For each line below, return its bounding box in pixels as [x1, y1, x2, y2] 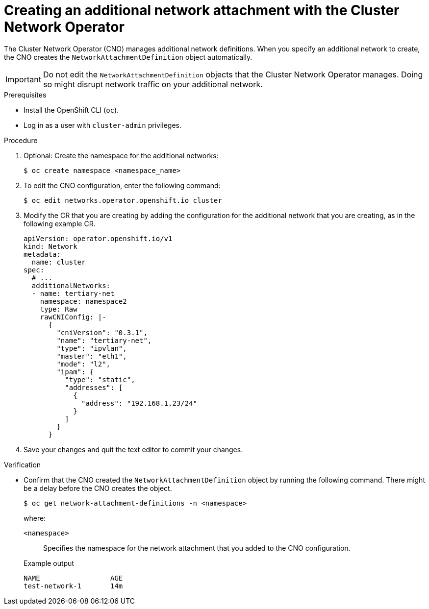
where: [24, 513, 46, 522]
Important [5, 74, 41, 84]
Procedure [4, 136, 38, 145]
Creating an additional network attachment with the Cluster [4, 2, 400, 19]
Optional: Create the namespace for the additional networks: [24, 151, 219, 160]
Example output [24, 559, 74, 567]
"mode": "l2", [56, 360, 111, 368]
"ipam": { [56, 367, 94, 376]
